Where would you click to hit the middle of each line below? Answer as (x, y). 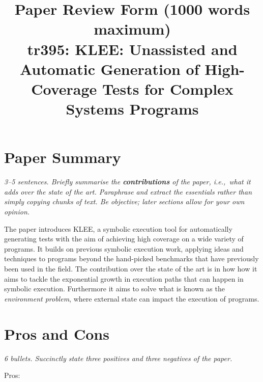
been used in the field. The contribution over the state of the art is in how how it (131, 268)
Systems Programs (132, 109)
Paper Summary (63, 157)
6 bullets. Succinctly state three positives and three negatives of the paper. (118, 358)
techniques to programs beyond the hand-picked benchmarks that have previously (131, 258)
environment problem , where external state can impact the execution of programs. (132, 298)
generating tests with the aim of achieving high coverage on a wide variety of (124, 239)
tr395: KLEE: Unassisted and (132, 49)
